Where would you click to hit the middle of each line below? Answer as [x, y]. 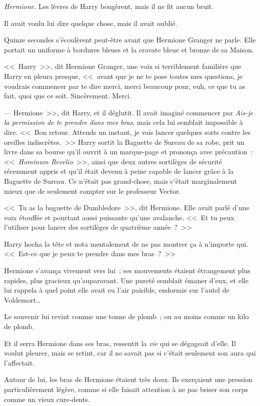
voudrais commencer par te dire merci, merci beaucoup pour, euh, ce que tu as [125, 86]
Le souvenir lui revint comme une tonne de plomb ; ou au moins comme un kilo [126, 316]
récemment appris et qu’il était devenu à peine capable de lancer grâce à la [119, 171]
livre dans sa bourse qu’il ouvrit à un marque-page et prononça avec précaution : [128, 152]
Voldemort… [22, 299]
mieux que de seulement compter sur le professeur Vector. [92, 191]
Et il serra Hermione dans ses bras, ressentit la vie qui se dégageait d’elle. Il [120, 343]
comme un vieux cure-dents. [47, 399]
